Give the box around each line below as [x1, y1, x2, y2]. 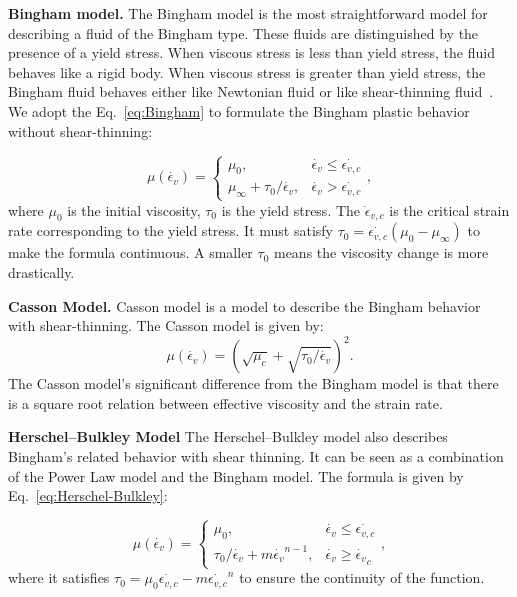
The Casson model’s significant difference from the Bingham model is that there [8, 373, 499, 394]
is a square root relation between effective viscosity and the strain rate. [8, 392, 443, 413]
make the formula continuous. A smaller [8, 242, 253, 263]
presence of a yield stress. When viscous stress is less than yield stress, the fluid [8, 42, 495, 63]
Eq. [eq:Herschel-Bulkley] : [8, 485, 168, 506]
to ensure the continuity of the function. [239, 567, 485, 588]
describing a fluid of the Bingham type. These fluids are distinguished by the [8, 22, 479, 43]
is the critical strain [389, 199, 510, 220]
